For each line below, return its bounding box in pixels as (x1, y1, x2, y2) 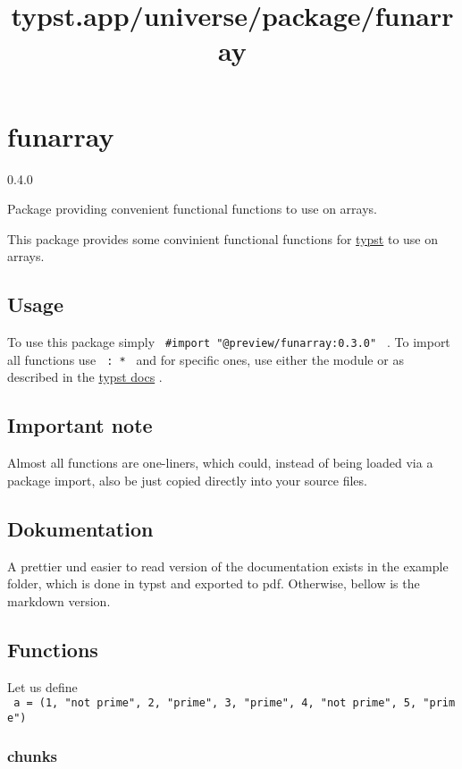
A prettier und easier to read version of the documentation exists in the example (7, 556, 449, 575)
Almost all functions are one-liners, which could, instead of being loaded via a (7, 453, 433, 472)
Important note (7, 411, 153, 439)
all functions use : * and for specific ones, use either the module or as (7, 350, 404, 368)
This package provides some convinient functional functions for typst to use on (7, 229, 439, 248)
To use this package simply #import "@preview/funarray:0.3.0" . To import (7, 333, 450, 351)
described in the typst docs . (7, 368, 163, 386)
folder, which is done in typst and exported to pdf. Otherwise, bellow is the (7, 574, 420, 593)
